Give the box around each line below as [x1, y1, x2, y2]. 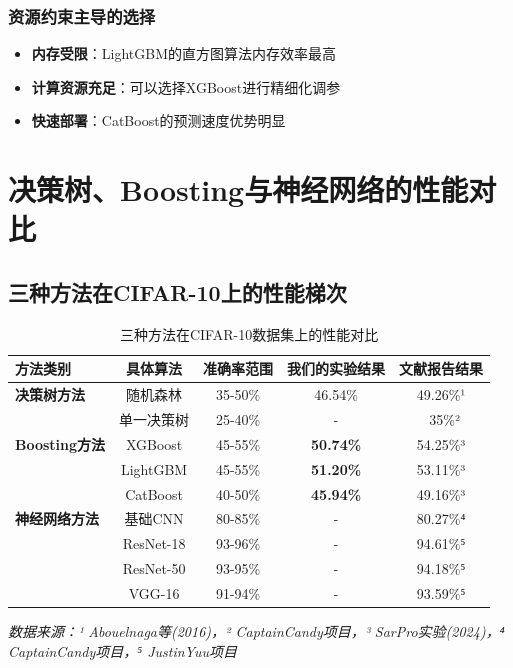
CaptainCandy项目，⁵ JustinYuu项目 [8, 640, 237, 661]
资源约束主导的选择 [8, 3, 156, 28]
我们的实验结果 [287, 358, 386, 379]
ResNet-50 [122, 558, 186, 579]
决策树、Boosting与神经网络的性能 [8, 169, 469, 210]
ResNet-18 [122, 533, 186, 554]
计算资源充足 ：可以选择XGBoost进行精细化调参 [31, 76, 341, 97]
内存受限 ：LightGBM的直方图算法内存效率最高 [31, 43, 337, 64]
